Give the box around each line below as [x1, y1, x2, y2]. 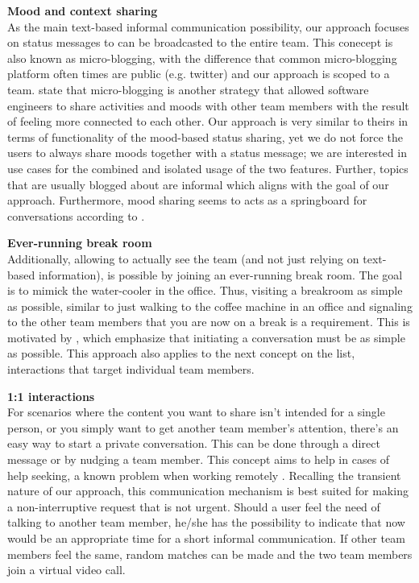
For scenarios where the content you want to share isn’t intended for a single [7, 403, 385, 420]
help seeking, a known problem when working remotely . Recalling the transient [7, 466, 401, 483]
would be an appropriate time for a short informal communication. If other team [7, 530, 405, 546]
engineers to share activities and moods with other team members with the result [7, 97, 409, 114]
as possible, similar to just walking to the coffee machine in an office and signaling [7, 297, 413, 314]
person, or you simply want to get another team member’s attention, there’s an [7, 419, 399, 436]
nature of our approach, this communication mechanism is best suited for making [7, 482, 409, 499]
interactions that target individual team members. [7, 361, 255, 378]
